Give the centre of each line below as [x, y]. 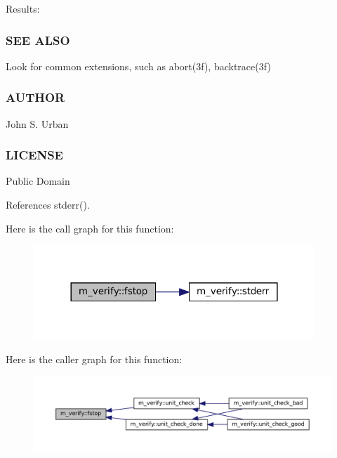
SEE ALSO [38, 40]
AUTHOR [35, 97]
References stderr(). [48, 205]
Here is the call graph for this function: [90, 228]
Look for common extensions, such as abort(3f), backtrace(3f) [138, 66]
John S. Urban [37, 123]
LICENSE [34, 155]
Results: [23, 8]
